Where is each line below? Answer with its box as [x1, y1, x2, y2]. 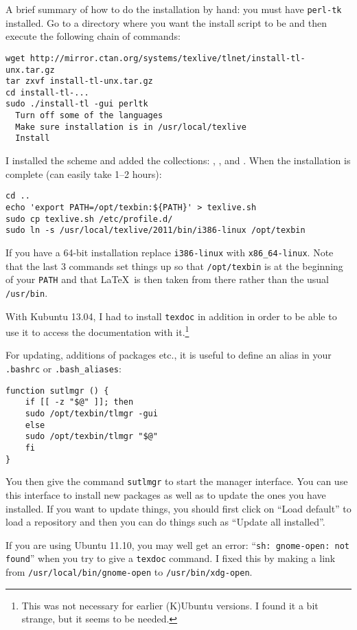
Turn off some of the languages [15, 111, 163, 121]
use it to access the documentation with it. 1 [5, 323, 189, 339]
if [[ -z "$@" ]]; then [25, 397, 134, 407]
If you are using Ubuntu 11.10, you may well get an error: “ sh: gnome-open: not [5, 537, 350, 552]
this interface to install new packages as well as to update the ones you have [5, 487, 326, 502]
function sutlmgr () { [5, 385, 109, 396]
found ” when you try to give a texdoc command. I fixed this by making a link [5, 551, 336, 565]
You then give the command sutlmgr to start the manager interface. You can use [5, 474, 348, 488]
